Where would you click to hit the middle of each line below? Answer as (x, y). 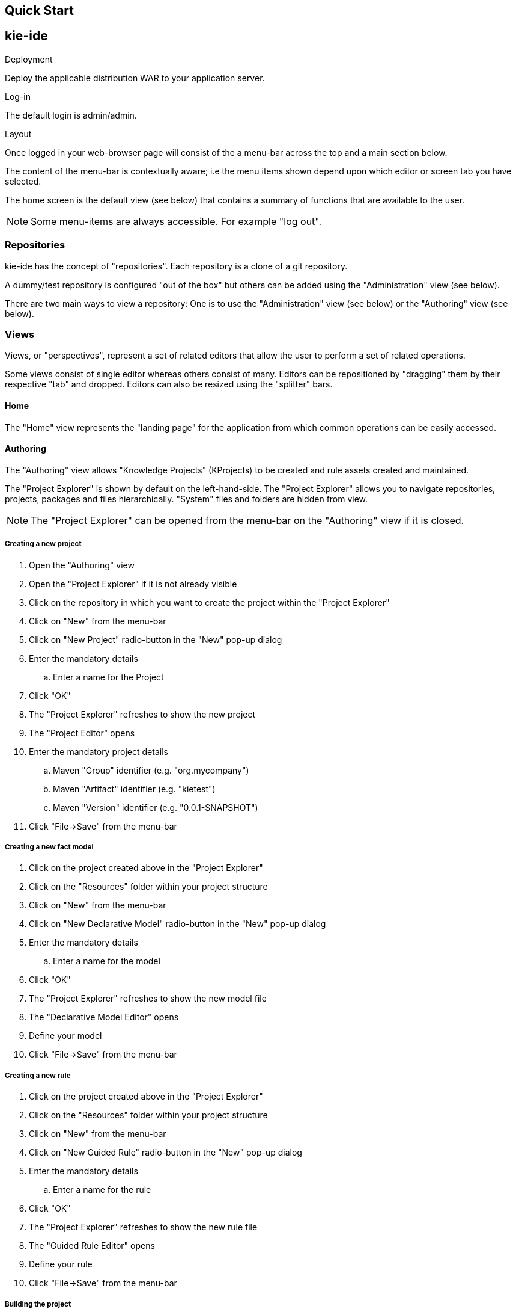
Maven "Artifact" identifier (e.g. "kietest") (134, 789)
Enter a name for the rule (102, 1190)
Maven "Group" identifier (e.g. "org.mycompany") (151, 770)
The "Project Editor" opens (82, 733)
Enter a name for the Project (108, 677)
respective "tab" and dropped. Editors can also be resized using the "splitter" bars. (169, 384)
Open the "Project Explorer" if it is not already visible (133, 584)
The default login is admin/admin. (71, 115)
